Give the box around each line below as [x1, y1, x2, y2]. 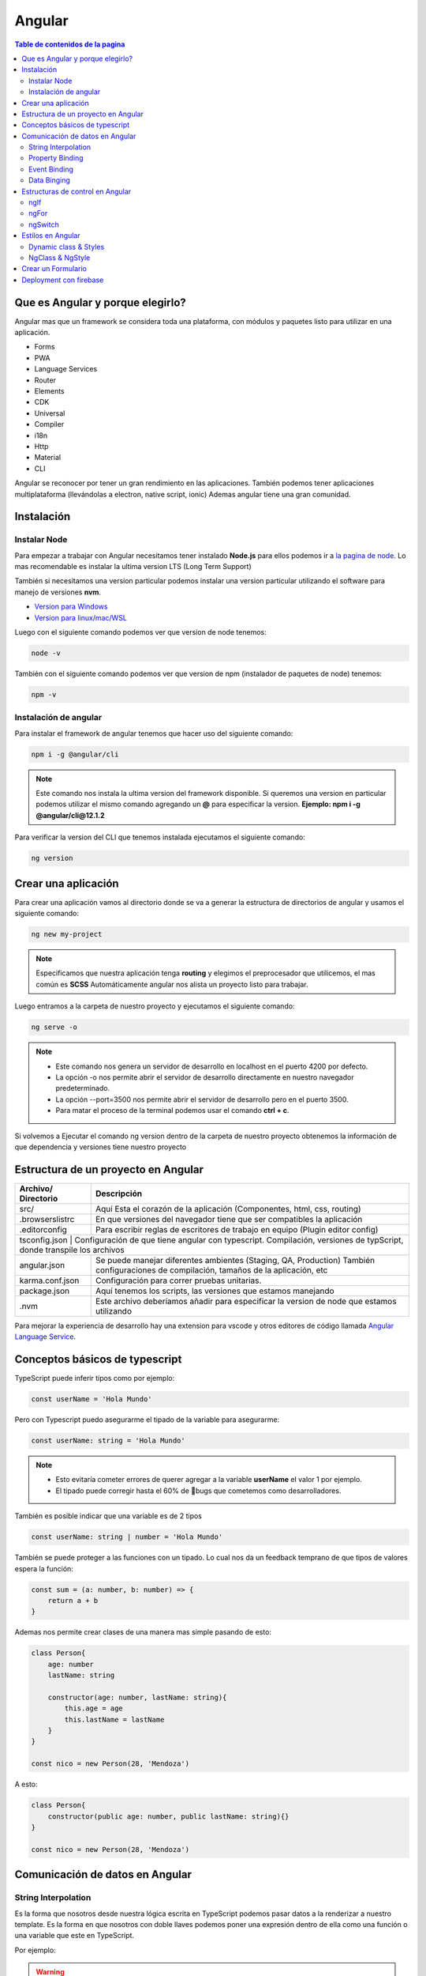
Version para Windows [34, 601, 108, 612]
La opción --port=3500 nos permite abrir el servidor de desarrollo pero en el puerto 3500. [55, 1095, 349, 1104]
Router [34, 375, 57, 385]
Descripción [95, 1188, 142, 1199]
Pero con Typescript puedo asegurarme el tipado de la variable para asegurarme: [14, 1415, 280, 1424]
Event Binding [28, 164, 74, 174]
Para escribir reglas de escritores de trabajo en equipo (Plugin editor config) [95, 1224, 379, 1235]
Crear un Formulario [21, 264, 87, 273]
